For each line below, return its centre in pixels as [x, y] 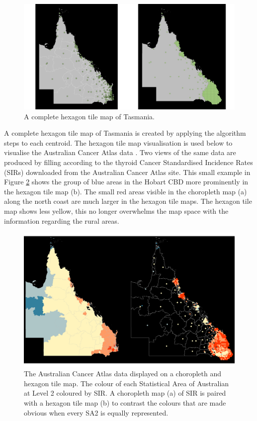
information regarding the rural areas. [62, 220]
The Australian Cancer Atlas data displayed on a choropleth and [123, 374]
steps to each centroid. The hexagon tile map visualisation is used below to [118, 142]
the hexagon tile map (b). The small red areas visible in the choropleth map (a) [126, 191]
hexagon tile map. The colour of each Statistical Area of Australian [127, 383]
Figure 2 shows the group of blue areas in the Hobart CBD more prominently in [126, 182]
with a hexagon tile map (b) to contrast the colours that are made [125, 403]
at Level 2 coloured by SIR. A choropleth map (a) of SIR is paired [125, 393]
